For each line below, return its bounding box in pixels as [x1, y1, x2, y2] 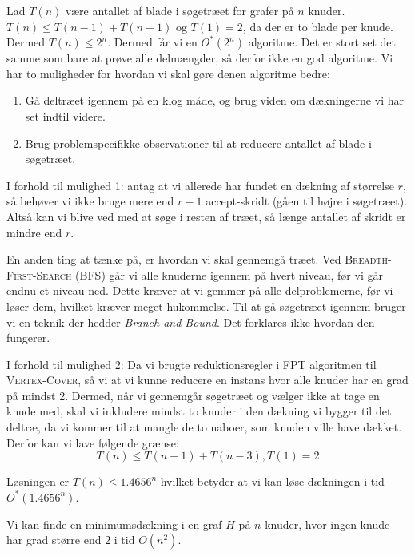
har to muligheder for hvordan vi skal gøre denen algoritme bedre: [6, 65, 330, 81]
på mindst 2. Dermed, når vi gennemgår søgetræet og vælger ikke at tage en [6, 387, 380, 403]
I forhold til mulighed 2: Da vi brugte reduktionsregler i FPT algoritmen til [6, 355, 377, 372]
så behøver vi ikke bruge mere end [6, 193, 174, 209]
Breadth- [345, 251, 392, 268]
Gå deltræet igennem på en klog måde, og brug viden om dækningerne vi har [25, 92, 404, 109]
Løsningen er [6, 473, 70, 490]
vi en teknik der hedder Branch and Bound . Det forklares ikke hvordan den [6, 313, 375, 330]
